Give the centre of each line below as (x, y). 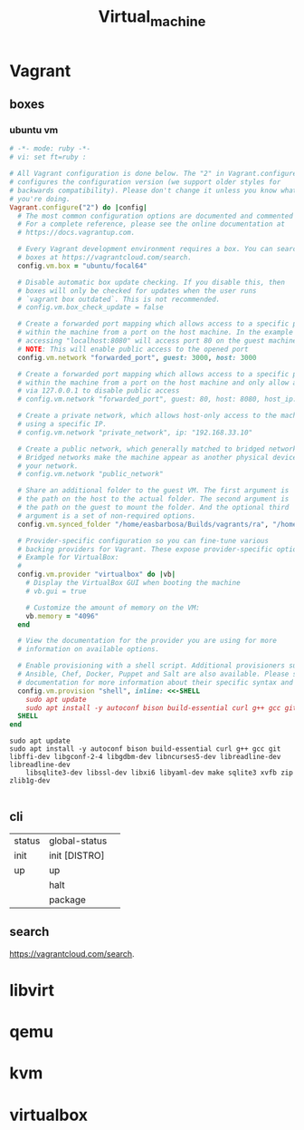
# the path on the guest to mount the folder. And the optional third (153, 508)
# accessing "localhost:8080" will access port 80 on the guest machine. (159, 341)
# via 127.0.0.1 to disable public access (99, 391)
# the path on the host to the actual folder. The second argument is (153, 499)
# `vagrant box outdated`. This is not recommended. (119, 299)
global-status (78, 841)
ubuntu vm (34, 131)
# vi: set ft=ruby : (48, 157)
